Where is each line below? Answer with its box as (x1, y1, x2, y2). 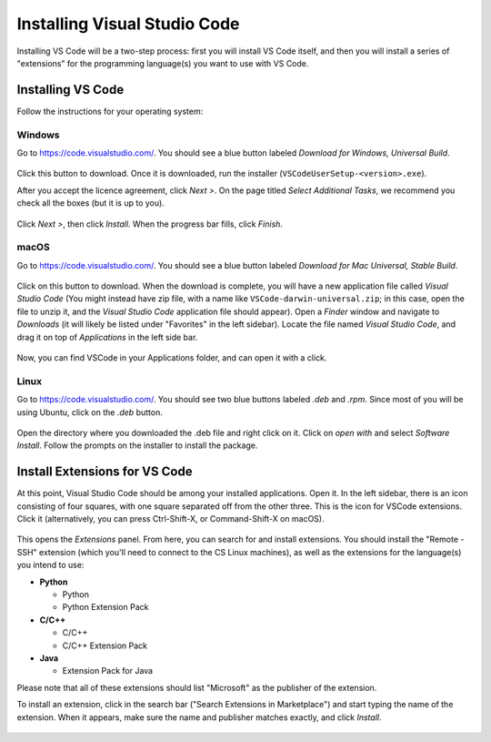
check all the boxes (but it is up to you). (16, 198, 165, 208)
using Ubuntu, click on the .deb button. (16, 406, 163, 418)
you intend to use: (16, 560, 85, 571)
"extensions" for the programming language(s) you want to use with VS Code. (16, 57, 309, 68)
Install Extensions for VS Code (16, 464, 193, 480)
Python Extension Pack (62, 602, 149, 613)
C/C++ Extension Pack (62, 640, 148, 651)
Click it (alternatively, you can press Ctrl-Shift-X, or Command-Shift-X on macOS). (16, 513, 325, 524)
